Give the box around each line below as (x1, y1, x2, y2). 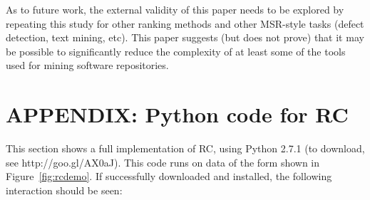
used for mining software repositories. (6, 58, 169, 73)
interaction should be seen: (6, 182, 123, 197)
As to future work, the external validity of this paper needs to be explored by (6, 2, 344, 16)
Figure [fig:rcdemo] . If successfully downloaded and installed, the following (6, 169, 332, 184)
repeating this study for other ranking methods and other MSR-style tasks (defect (6, 16, 364, 31)
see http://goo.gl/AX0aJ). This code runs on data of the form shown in (6, 154, 320, 169)
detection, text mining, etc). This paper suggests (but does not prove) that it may (6, 30, 364, 45)
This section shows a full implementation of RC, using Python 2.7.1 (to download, (6, 141, 365, 156)
